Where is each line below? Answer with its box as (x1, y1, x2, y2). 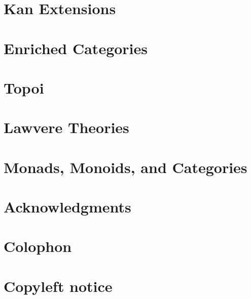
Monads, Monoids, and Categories (4, 156, 247, 177)
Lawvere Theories (4, 117, 129, 138)
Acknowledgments (4, 196, 131, 217)
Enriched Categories (4, 37, 148, 58)
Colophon (4, 236, 72, 257)
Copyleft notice (4, 275, 113, 296)
